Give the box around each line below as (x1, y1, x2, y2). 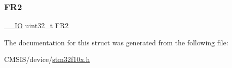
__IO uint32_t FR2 (4, 20, 69, 31)
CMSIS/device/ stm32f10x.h (4, 54, 90, 64)
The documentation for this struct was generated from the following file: (4, 37, 228, 47)
